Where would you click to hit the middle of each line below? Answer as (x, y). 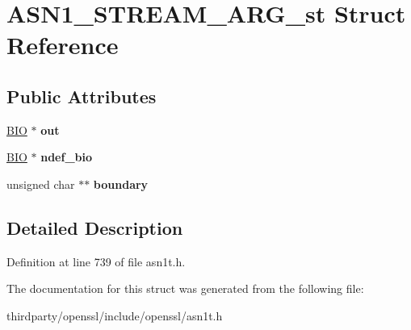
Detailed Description (95, 227)
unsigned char (41, 184)
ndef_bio (67, 157)
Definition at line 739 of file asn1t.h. (96, 261)
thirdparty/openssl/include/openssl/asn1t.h (115, 315)
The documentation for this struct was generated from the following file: (185, 288)
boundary (121, 184)
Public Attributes (82, 96)
